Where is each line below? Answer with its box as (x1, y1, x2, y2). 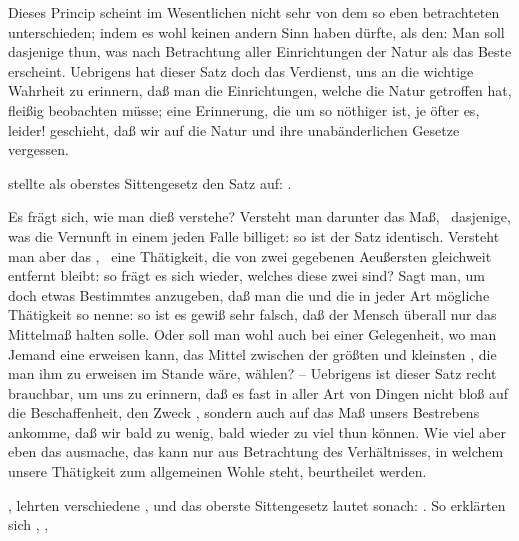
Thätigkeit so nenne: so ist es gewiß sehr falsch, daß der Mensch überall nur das (8, 304, 497, 325)
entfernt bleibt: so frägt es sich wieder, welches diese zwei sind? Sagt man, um (8, 265, 485, 286)
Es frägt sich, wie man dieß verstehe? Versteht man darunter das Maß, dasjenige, (8, 206, 511, 227)
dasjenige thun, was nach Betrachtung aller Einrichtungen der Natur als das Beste (8, 41, 512, 62)
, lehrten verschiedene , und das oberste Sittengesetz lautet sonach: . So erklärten (8, 494, 506, 515)
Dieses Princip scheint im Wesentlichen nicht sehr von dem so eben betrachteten (8, 2, 500, 22)
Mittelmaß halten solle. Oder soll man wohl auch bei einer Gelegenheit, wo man (8, 323, 497, 344)
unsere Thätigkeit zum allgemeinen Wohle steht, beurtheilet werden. (8, 461, 427, 482)
